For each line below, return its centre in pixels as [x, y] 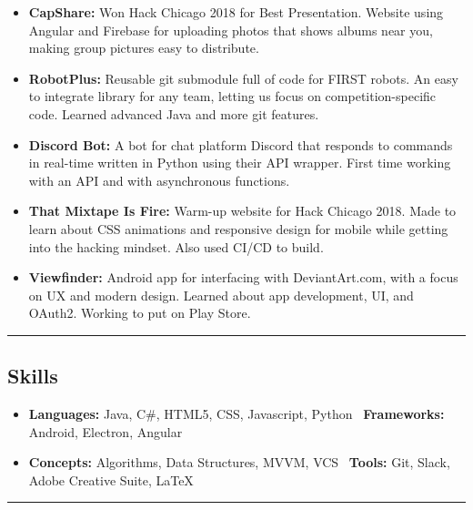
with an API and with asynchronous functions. [159, 180]
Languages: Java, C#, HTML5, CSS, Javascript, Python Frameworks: [236, 414]
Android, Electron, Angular [106, 431]
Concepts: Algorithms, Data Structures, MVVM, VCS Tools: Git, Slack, [239, 462]
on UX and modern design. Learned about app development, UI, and [221, 295]
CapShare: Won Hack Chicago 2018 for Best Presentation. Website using [236, 12]
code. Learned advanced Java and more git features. [174, 113]
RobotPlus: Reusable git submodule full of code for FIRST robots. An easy [243, 78]
